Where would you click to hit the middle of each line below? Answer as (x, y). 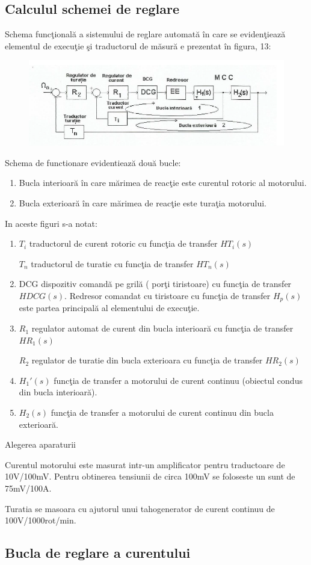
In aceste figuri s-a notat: (51, 223)
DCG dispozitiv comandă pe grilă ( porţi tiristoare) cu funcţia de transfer (155, 284)
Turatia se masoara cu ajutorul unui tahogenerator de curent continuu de (140, 508)
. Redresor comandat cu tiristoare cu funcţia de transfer (168, 296)
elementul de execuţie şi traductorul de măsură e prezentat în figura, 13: (138, 45)
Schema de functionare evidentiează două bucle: (93, 162)
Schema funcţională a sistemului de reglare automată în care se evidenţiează (145, 34)
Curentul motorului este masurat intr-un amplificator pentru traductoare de (145, 464)
